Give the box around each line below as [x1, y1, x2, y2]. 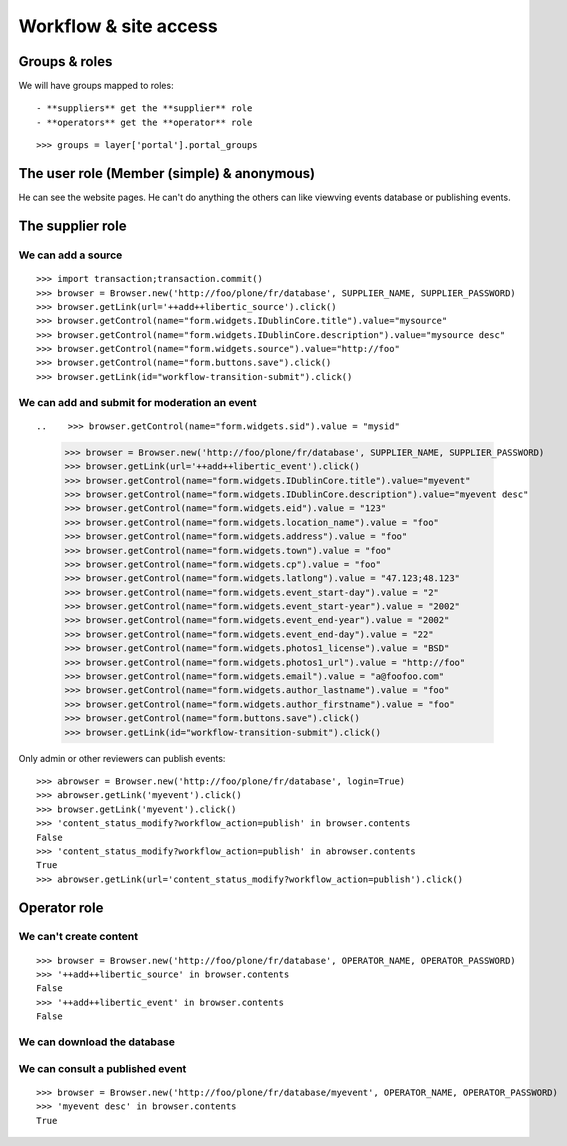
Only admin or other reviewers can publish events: [18, 752, 226, 764]
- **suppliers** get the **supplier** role [36, 103, 253, 114]
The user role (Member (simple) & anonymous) [18, 165, 315, 182]
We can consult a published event [18, 1061, 187, 1075]
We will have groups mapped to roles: [18, 80, 174, 92]
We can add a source [18, 248, 123, 262]
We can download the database [18, 1035, 175, 1049]
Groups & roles [18, 53, 113, 70]
